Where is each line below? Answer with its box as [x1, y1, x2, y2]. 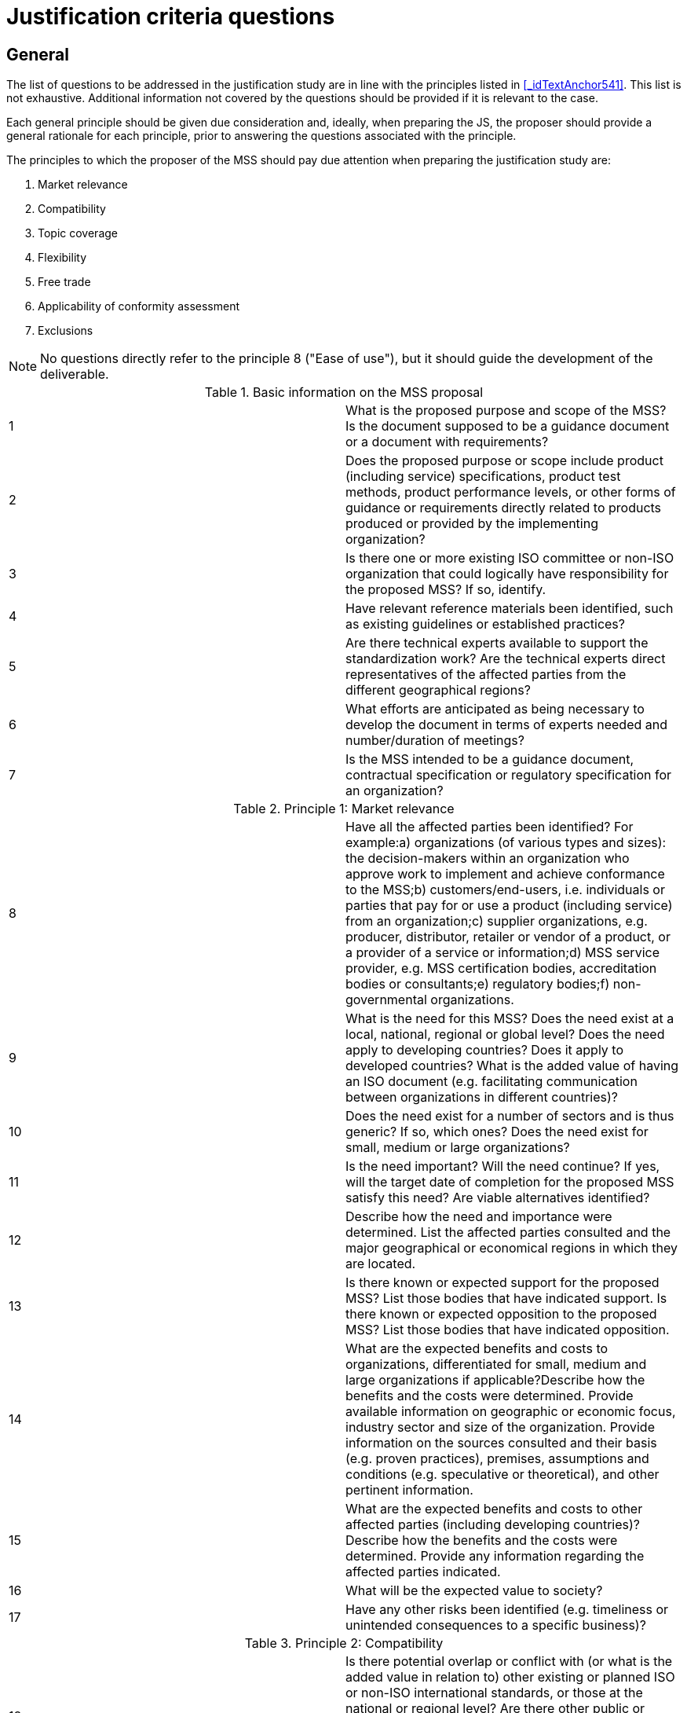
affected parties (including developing [345, 1517, 570, 1533]
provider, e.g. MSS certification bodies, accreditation [345, 960, 657, 977]
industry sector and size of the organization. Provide [345, 1419, 655, 1436]
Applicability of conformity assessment [38, 299, 239, 314]
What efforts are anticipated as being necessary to [345, 701, 645, 717]
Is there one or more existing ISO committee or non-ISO [345, 550, 674, 567]
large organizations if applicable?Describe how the [345, 1372, 645, 1388]
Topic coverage [38, 226, 118, 240]
